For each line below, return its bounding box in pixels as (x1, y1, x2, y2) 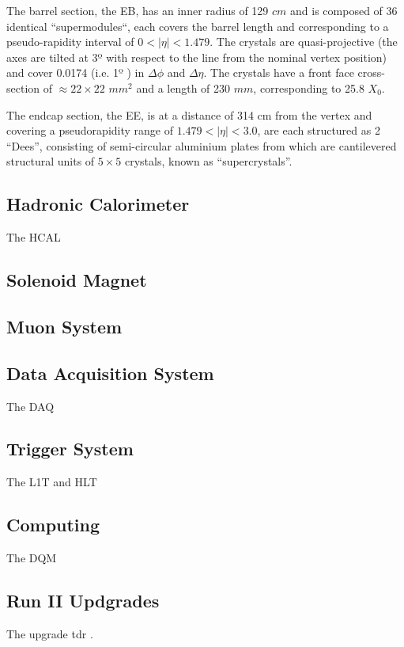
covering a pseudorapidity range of (6, 122, 173, 139)
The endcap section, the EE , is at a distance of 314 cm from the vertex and (6, 106, 372, 123)
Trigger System (6, 436, 134, 461)
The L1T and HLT (6, 474, 97, 490)
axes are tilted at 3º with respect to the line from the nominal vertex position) (6, 48, 387, 65)
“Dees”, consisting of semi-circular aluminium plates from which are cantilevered (6, 137, 397, 154)
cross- (357, 64, 385, 81)
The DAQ (6, 398, 55, 414)
